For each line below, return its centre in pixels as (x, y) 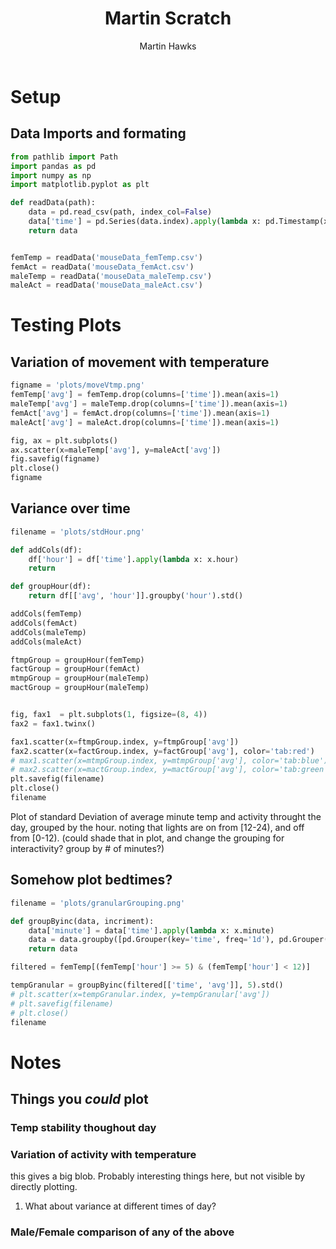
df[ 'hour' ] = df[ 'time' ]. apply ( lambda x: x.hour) (134, 559)
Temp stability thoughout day (83, 1127)
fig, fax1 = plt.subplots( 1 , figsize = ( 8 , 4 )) (109, 715)
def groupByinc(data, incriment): (82, 921)
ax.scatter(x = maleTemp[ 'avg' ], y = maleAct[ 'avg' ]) (116, 450)
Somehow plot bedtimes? (91, 880)
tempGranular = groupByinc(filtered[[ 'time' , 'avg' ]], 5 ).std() (147, 985)
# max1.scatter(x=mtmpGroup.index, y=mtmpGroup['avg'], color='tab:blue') (169, 760)
